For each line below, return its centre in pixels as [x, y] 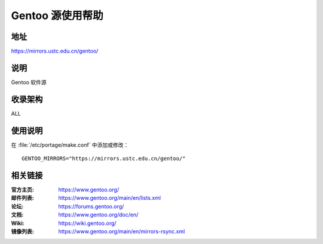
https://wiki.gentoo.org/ [87, 223]
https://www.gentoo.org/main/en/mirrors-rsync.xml [122, 231]
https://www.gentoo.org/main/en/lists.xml [109, 198]
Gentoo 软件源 [29, 82]
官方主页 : [22, 190]
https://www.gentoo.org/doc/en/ [98, 215]
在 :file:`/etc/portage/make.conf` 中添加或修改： [70, 145]
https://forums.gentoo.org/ [91, 206]
